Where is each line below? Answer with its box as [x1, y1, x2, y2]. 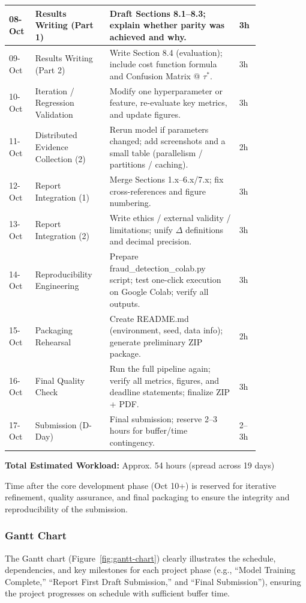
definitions [185, 223, 224, 235]
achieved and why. [109, 30, 187, 43]
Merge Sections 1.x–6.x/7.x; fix [109, 173, 224, 186]
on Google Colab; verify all [109, 285, 209, 298]
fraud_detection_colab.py [109, 261, 206, 274]
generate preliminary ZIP [109, 335, 203, 348]
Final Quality [35, 374, 85, 386]
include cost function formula [109, 58, 217, 70]
